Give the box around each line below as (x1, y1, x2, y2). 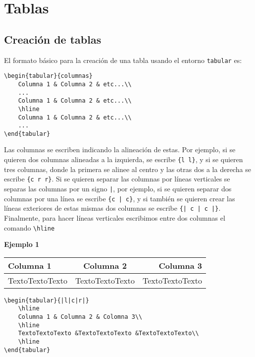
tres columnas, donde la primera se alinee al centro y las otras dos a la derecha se (4, 164, 251, 174)
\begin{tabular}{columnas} (4, 72, 93, 80)
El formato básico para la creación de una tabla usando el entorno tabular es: (4, 55, 242, 65)
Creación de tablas (4, 31, 102, 47)
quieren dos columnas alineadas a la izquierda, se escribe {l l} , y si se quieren (4, 154, 243, 165)
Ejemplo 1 (4, 239, 40, 249)
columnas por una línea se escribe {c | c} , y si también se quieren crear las (4, 193, 235, 203)
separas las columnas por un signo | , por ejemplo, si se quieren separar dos (4, 183, 232, 193)
